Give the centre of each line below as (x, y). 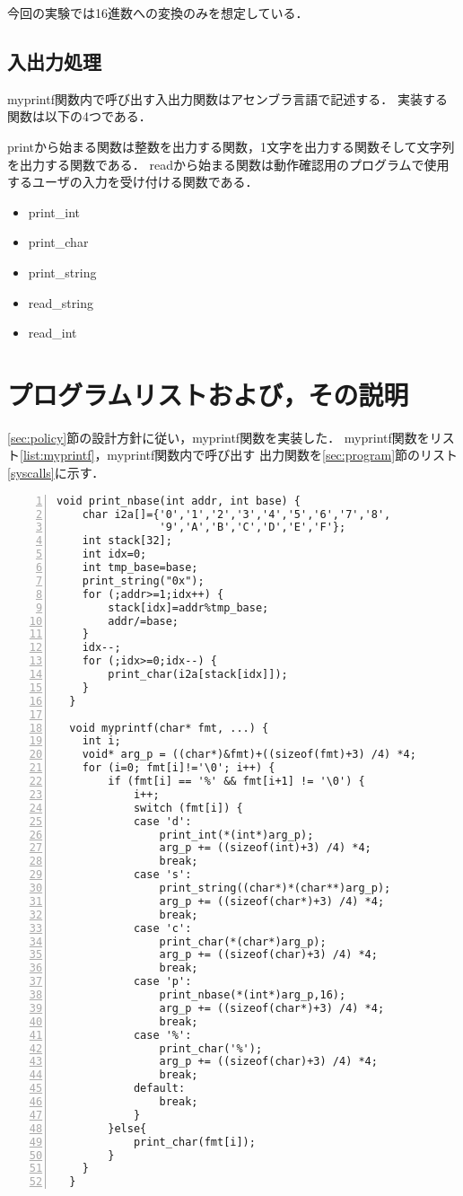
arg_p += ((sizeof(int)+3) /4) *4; (265, 848)
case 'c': (162, 928)
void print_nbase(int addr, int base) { (179, 501)
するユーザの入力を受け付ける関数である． (133, 182)
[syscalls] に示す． (56, 473)
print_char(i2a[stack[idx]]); (198, 675)
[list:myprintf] (57, 455)
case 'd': (162, 821)
